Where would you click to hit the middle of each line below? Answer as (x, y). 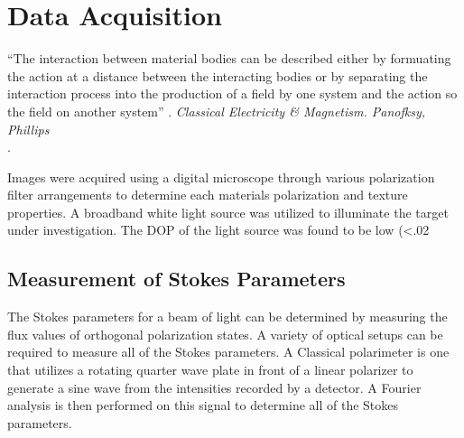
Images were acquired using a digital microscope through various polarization (221, 177)
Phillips (28, 129)
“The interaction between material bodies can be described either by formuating (229, 58)
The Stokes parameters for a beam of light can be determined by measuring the (227, 317)
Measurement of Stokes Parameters (176, 279)
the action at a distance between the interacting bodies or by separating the (218, 75)
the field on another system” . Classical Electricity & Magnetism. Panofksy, (217, 111)
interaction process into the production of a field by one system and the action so (232, 93)
